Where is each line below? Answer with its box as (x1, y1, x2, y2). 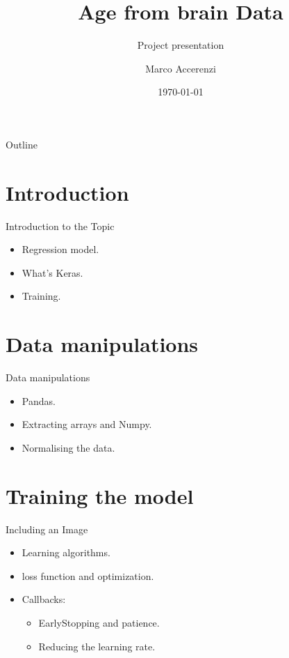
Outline (6, 137, 38, 151)
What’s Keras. (22, 265, 83, 280)
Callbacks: (22, 592, 66, 606)
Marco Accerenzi (145, 61, 216, 75)
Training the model (6, 481, 194, 510)
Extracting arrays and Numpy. (22, 417, 152, 431)
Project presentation (137, 38, 224, 52)
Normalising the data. (22, 440, 115, 454)
